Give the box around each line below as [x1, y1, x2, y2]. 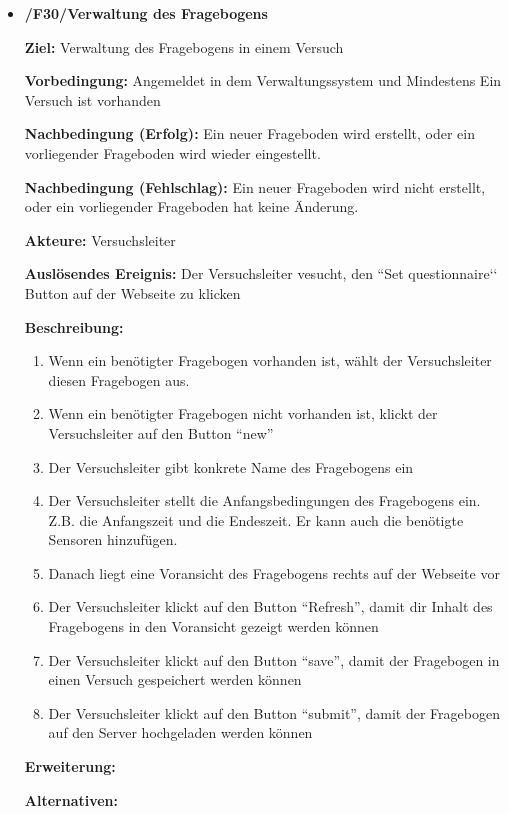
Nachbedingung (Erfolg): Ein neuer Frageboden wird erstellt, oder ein [24, 123, 476, 144]
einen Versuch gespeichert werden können [48, 669, 302, 690]
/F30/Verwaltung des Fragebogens [24, 3, 268, 23]
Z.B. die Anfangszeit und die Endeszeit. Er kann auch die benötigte [48, 509, 464, 530]
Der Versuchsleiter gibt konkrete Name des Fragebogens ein [48, 456, 414, 477]
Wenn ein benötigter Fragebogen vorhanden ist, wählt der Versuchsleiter [48, 350, 492, 371]
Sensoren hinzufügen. [48, 529, 178, 550]
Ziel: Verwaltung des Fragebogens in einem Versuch [24, 36, 344, 57]
